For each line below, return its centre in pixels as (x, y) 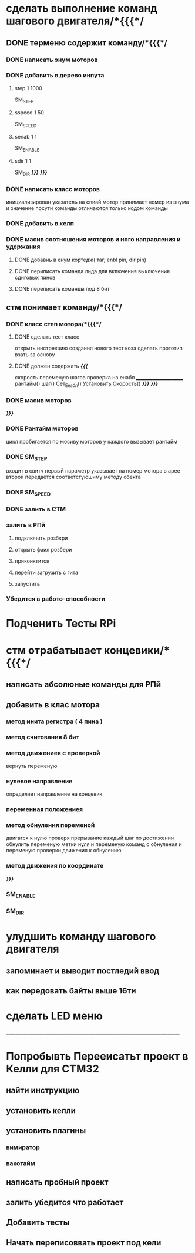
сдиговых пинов (35, 277)
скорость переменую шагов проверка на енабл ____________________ (99, 378)
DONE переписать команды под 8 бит (62, 288)
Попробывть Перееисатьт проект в (97, 1056)
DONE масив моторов (39, 400)
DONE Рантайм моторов (42, 428)
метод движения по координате (55, 866)
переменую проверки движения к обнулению (64, 851)
